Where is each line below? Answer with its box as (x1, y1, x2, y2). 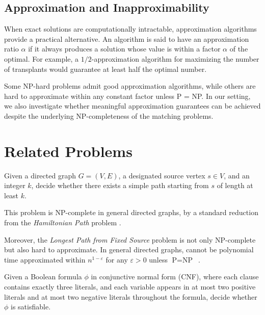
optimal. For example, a (4, 53, 79, 64)
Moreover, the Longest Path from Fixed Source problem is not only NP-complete (4, 234, 256, 245)
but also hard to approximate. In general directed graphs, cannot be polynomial (4, 244, 254, 255)
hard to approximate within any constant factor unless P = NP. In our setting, (4, 90, 251, 101)
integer (4, 180, 25, 191)
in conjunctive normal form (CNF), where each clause (91, 271, 259, 282)
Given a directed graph (4, 170, 76, 180)
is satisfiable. (11, 301, 51, 312)
